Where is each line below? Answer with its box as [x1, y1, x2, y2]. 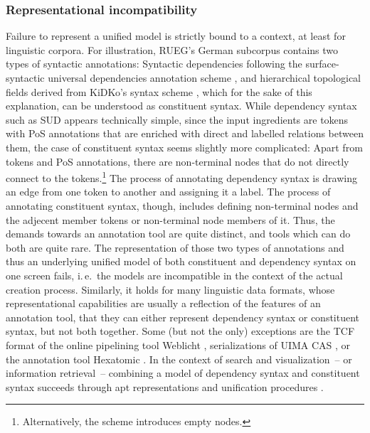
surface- [305, 56, 339, 71]
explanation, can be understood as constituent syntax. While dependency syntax [6, 98, 357, 113]
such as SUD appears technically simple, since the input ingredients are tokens [6, 112, 349, 127]
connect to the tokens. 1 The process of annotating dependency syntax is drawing [6, 169, 357, 185]
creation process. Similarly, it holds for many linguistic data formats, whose [6, 282, 335, 296]
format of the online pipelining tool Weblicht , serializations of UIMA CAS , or [6, 337, 351, 352]
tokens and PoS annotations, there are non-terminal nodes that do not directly [6, 154, 349, 169]
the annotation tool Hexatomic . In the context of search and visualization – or [6, 351, 352, 366]
